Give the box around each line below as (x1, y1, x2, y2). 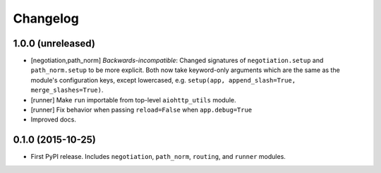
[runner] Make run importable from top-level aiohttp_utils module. (30, 95, 236, 104)
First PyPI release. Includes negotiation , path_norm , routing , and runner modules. (30, 153, 286, 161)
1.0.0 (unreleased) (13, 37, 95, 49)
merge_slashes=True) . (30, 85, 104, 95)
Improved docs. (30, 115, 77, 124)
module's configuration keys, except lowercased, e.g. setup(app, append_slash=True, (30, 76, 296, 84)
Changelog (13, 11, 79, 26)
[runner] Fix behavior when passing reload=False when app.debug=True (30, 106, 253, 114)
